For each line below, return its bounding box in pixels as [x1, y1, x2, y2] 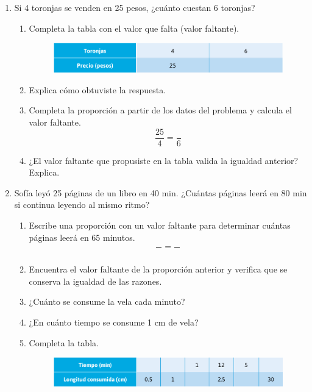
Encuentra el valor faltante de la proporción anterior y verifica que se [29, 263, 288, 276]
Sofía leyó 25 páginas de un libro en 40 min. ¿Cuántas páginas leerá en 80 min [14, 186, 307, 199]
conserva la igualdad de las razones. [29, 274, 162, 287]
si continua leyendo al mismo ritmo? [14, 198, 150, 211]
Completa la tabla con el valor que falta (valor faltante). [29, 21, 239, 34]
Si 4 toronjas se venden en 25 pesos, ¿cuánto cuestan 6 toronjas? [14, 1, 255, 13]
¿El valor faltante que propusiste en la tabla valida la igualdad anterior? [29, 154, 299, 166]
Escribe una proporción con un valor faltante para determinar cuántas [29, 219, 291, 232]
